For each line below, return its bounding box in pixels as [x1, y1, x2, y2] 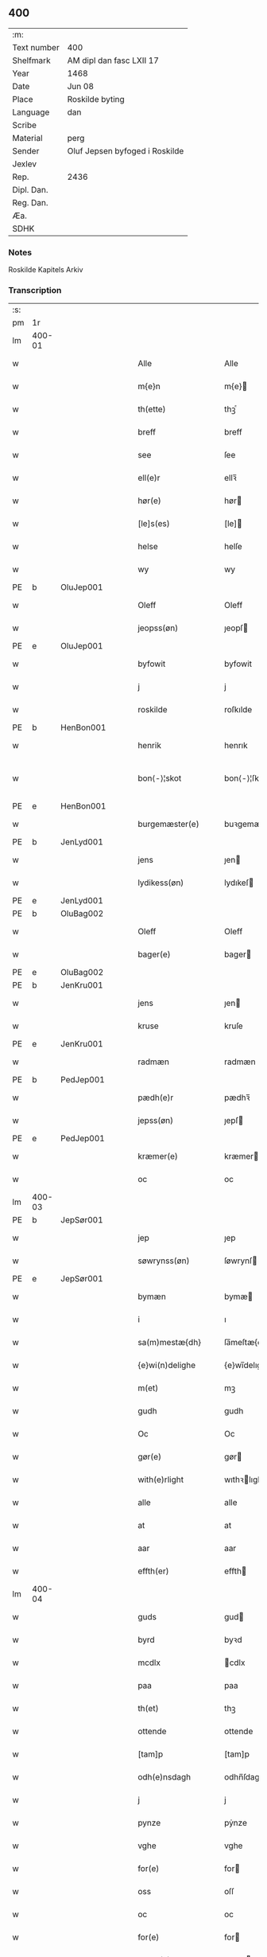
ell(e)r [137, 473, 161, 484]
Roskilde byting [67, 93, 125, 104]
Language [12, 107, 50, 118]
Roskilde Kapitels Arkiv [8, 265, 83, 275]
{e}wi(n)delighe [137, 1360, 196, 1371]
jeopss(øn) [137, 622, 179, 633]
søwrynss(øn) [137, 1255, 190, 1266]
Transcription [8, 285, 62, 296]
